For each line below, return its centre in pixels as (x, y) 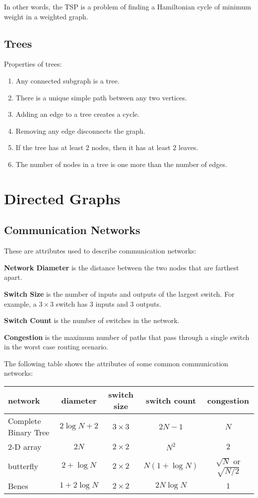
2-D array (25, 447)
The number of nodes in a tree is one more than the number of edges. (121, 164)
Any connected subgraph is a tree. (67, 80)
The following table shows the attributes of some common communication (116, 363)
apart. (13, 277)
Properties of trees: (33, 64)
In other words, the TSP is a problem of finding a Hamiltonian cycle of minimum (128, 6)
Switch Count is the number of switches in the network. (92, 320)
